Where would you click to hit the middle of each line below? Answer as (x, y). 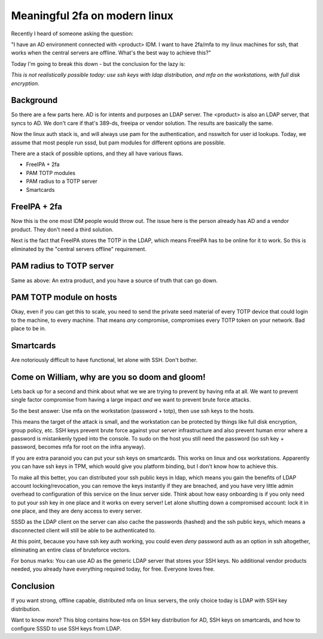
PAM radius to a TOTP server (62, 181)
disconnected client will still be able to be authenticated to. (83, 530)
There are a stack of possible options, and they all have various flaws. (97, 153)
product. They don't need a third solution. (62, 229)
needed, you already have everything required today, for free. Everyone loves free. (113, 569)
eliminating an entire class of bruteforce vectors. (71, 550)
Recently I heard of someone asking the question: (72, 34)
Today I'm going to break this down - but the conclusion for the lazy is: (98, 64)
